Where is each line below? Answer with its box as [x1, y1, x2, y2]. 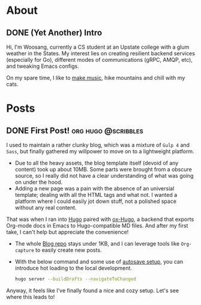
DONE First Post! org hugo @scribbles [6, 125, 144, 136]
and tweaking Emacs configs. [6, 62, 79, 70]
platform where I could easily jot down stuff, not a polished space [14, 198, 177, 205]
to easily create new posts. [35, 247, 102, 253]
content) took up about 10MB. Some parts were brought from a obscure [14, 166, 192, 173]
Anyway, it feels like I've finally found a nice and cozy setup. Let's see [6, 286, 179, 294]
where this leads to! [6, 293, 55, 300]
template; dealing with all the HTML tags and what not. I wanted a [14, 192, 178, 198]
